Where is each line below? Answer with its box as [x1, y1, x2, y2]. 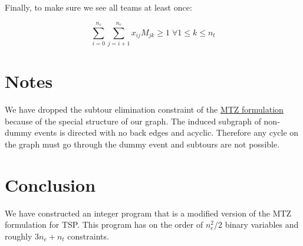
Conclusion [5, 172, 96, 196]
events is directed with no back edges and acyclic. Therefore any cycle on [34, 126, 299, 139]
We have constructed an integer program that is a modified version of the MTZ [5, 206, 292, 219]
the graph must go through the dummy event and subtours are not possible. [5, 138, 280, 150]
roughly [5, 229, 32, 242]
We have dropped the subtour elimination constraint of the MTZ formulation [5, 103, 284, 116]
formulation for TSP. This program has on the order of [5, 218, 203, 231]
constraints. [67, 229, 109, 242]
